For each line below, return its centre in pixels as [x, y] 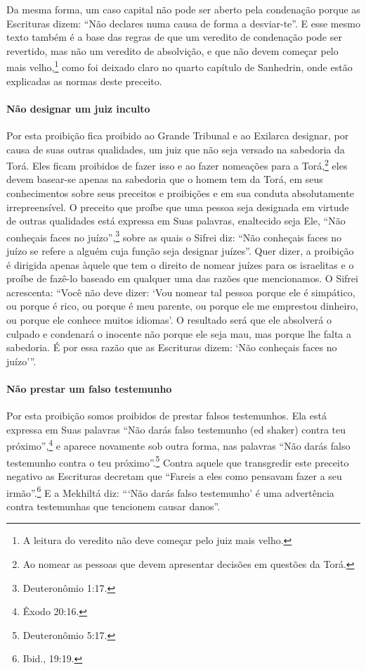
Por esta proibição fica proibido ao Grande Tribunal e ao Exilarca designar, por [178, 135]
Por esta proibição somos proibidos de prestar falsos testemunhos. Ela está [166, 416]
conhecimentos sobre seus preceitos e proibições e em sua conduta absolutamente [180, 193]
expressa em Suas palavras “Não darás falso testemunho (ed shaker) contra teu [176, 429]
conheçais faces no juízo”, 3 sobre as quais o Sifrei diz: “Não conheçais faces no [174, 236]
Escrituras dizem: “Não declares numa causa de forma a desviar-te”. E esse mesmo [183, 23]
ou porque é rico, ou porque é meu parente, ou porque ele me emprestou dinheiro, [182, 306]
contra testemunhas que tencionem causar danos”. [113, 506]
